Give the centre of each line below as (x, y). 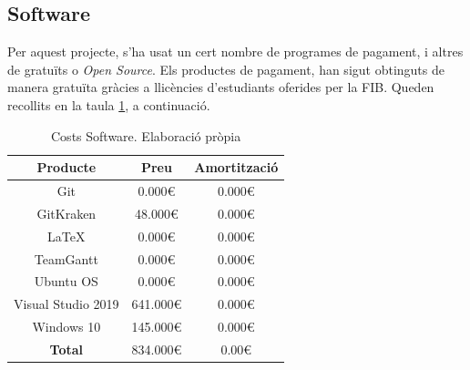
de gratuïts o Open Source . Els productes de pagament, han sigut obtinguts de (226, 69)
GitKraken (66, 213)
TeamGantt (66, 258)
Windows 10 (66, 327)
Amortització (236, 167)
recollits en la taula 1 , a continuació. (109, 104)
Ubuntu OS (66, 281)
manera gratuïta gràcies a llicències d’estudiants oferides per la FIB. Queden (221, 87)
